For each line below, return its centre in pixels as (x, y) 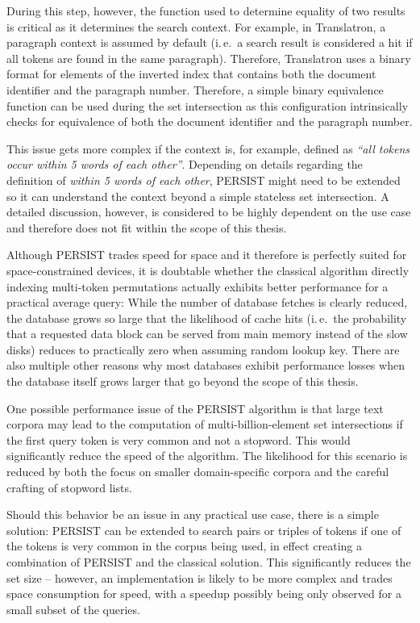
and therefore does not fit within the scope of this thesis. (147, 227)
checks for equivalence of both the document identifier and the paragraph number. (210, 121)
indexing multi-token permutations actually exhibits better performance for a (198, 286)
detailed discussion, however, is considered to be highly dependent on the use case (209, 212)
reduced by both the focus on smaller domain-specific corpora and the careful (198, 472)
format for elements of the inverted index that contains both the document (191, 74)
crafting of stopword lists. (69, 487)
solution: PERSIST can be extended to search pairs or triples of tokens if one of (204, 530)
